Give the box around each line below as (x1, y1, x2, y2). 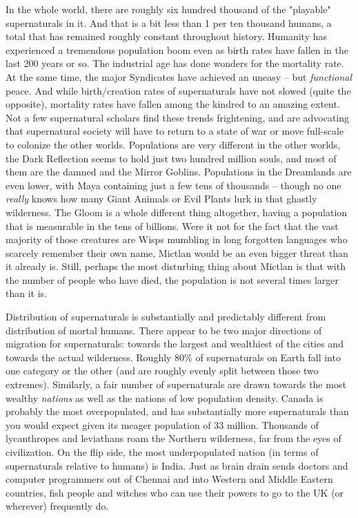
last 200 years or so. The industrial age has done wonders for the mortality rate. (6, 56, 344, 70)
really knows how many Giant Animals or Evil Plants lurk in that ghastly (6, 191, 317, 206)
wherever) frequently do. (6, 499, 109, 513)
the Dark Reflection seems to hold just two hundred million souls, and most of (6, 151, 337, 165)
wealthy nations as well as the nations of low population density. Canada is (6, 390, 324, 405)
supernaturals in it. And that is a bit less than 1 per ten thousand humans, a (6, 15, 332, 30)
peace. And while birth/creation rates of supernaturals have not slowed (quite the (6, 83, 351, 97)
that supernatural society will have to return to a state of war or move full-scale (6, 124, 344, 138)
